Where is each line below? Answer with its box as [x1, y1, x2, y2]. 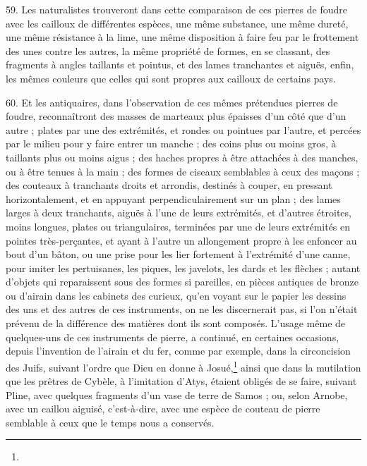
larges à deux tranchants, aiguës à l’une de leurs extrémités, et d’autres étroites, [6, 205, 351, 220]
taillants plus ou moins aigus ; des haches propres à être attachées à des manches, [6, 149, 359, 164]
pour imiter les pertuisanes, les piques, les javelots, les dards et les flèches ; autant [6, 260, 361, 275]
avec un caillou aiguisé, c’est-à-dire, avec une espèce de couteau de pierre [6, 401, 320, 416]
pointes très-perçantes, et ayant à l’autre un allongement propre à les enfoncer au [6, 233, 357, 247]
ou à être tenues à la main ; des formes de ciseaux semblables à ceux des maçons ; [6, 164, 360, 178]
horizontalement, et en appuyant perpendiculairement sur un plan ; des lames [6, 191, 341, 206]
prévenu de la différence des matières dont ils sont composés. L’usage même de [6, 316, 346, 331]
